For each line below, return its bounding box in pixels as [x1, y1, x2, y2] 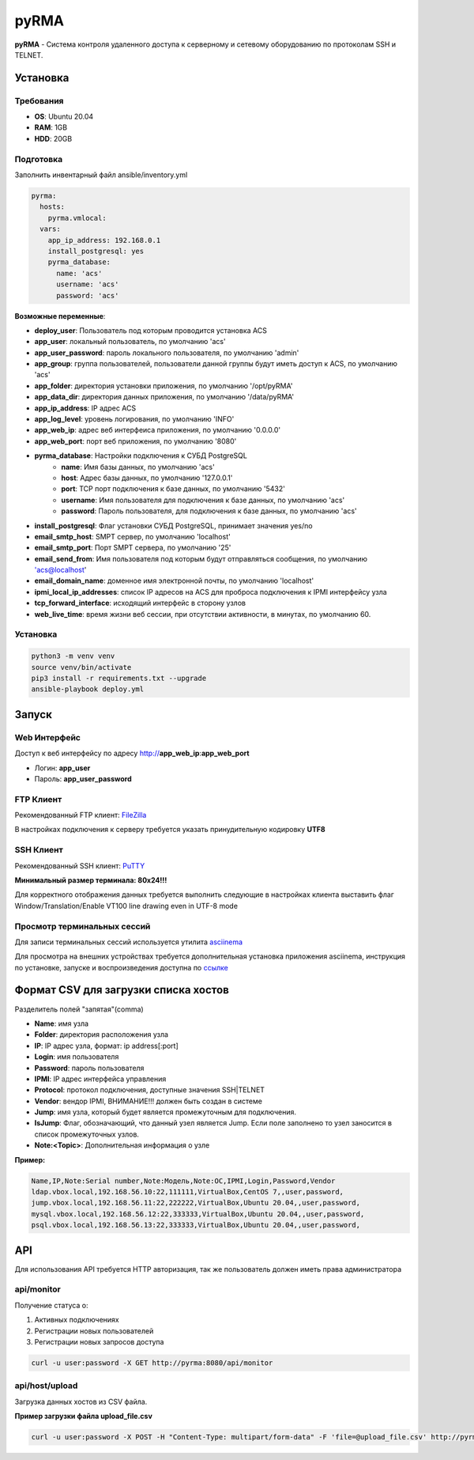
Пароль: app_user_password [34, 773, 132, 783]
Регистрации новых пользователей [34, 1326, 154, 1336]
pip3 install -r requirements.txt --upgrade [31, 673, 207, 683]
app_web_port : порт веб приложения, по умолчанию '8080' [34, 436, 237, 446]
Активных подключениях [34, 1315, 119, 1325]
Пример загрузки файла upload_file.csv [14, 1412, 153, 1421]
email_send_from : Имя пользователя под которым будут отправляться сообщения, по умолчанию [34, 554, 367, 563]
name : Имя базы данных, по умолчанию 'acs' [61, 462, 215, 471]
